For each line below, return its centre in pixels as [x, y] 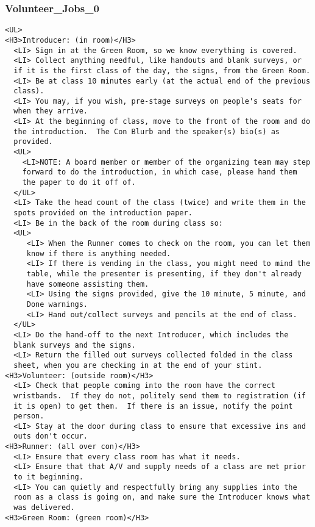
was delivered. [44, 508]
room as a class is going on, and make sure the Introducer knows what [162, 497]
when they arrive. [51, 111]
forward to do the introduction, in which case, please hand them [160, 172]
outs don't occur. [51, 436]
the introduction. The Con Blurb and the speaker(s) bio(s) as [147, 131]
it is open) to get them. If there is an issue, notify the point [153, 406]
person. [29, 416]
